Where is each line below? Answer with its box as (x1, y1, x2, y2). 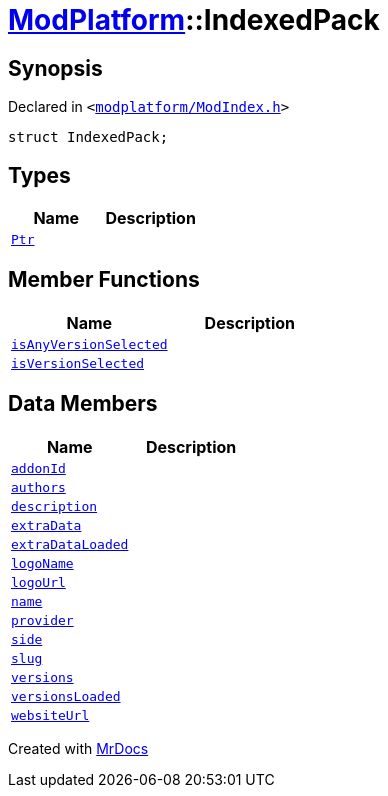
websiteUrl (11, 707, 90, 723)
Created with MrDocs (8, 739, 149, 757)
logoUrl (11, 574, 66, 590)
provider (11, 612, 74, 628)
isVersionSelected (11, 355, 145, 371)
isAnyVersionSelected (11, 336, 168, 352)
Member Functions (8, 267, 200, 293)
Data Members (8, 391, 158, 417)
